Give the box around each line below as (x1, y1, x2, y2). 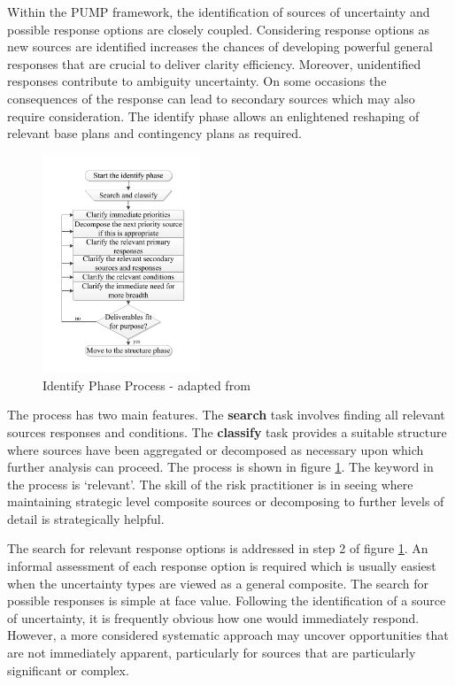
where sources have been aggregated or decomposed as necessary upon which (7, 440, 424, 458)
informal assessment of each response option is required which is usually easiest (7, 557, 436, 575)
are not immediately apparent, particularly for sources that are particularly (7, 643, 416, 662)
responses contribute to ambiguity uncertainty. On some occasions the (7, 72, 387, 90)
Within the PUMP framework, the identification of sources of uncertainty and (7, 3, 430, 20)
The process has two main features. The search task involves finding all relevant (7, 405, 445, 424)
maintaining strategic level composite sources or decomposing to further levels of (7, 492, 444, 511)
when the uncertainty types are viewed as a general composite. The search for (7, 573, 429, 592)
